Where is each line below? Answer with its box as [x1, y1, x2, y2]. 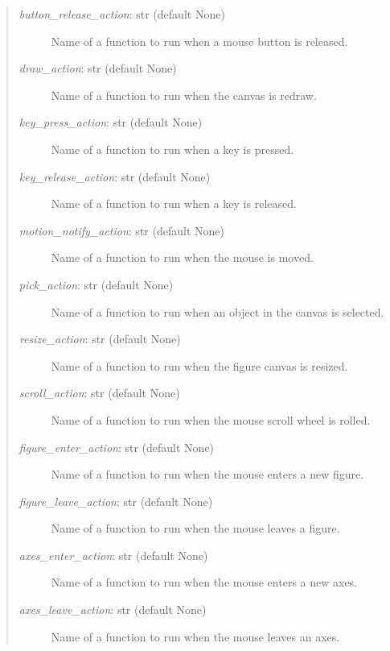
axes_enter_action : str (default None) [18, 546, 208, 563]
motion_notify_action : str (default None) [18, 222, 224, 238]
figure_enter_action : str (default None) [18, 438, 215, 455]
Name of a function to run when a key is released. [51, 195, 297, 212]
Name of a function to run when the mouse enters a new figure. [51, 466, 364, 483]
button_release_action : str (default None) [18, 6, 225, 22]
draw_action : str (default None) [18, 60, 177, 77]
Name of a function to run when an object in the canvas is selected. [51, 303, 384, 320]
